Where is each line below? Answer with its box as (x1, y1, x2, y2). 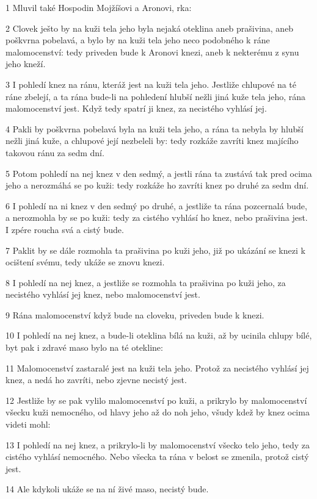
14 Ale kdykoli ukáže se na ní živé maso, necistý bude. (5, 483, 209, 495)
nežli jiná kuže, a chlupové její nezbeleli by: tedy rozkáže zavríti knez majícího (5, 134, 299, 147)
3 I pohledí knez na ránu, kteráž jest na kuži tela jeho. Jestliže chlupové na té (5, 77, 297, 90)
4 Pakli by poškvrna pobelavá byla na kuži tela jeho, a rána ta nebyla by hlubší (5, 122, 304, 135)
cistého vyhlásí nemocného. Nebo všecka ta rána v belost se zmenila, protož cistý (5, 450, 309, 463)
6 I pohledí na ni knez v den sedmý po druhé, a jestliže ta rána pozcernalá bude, (5, 199, 307, 212)
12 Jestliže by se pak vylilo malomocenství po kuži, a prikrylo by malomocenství (5, 393, 307, 406)
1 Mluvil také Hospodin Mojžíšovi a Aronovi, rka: (5, 1, 192, 13)
